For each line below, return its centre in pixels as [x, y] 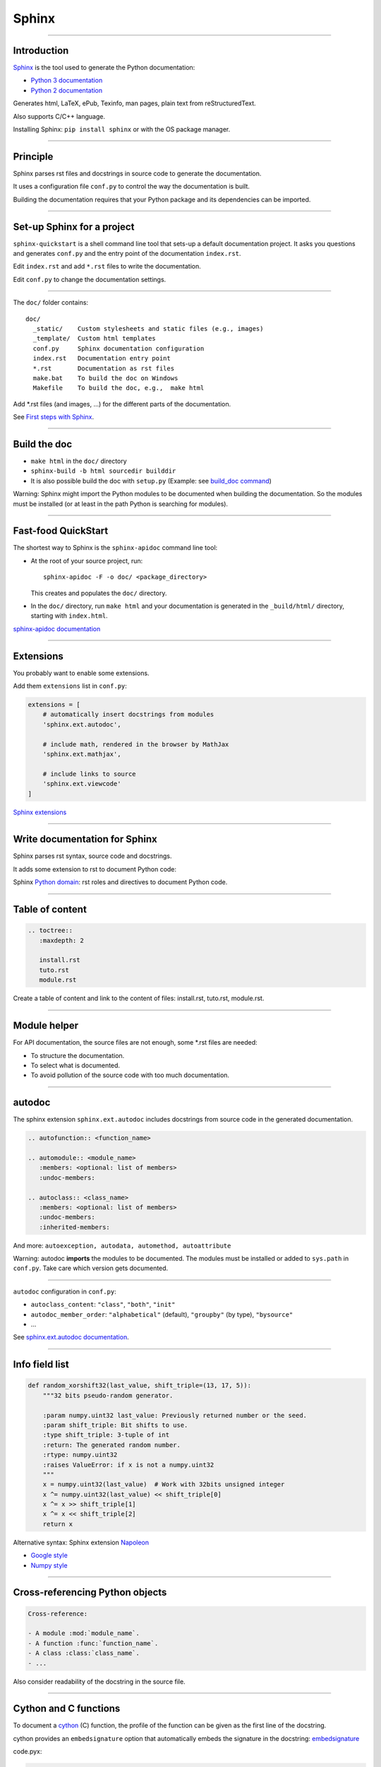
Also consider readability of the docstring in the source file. [99, 1681]
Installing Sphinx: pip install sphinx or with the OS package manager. [122, 129]
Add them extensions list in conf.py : [70, 686]
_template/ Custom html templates [95, 339]
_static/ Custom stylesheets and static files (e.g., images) [148, 328]
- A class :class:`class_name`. [84, 1653]
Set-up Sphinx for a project [74, 227]
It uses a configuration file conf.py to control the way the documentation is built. [132, 187]
